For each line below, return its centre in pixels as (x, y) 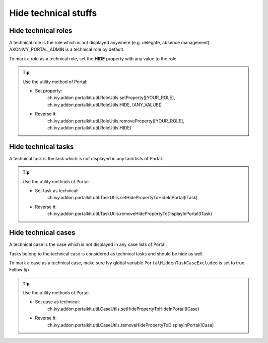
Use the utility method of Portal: (55, 82)
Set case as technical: (58, 302)
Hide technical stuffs (53, 13)
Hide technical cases (42, 233)
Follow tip (19, 270)
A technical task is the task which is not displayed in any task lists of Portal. (86, 158)
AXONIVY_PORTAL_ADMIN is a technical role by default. (67, 49)
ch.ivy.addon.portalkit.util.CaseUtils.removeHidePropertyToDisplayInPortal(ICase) (131, 325)
